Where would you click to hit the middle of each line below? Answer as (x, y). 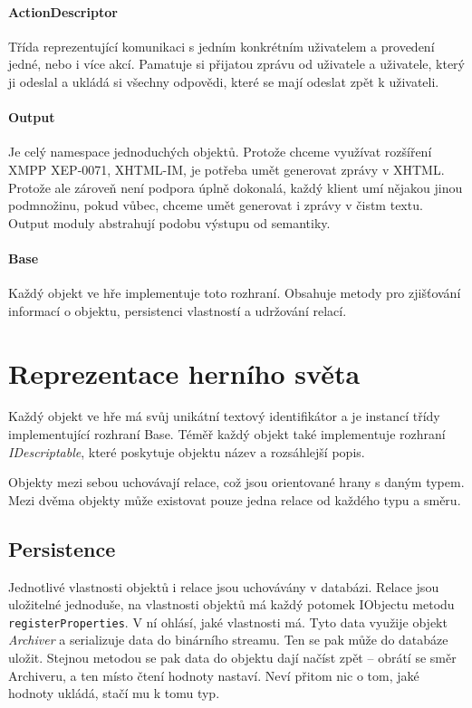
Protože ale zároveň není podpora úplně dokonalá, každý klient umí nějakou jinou (236, 187)
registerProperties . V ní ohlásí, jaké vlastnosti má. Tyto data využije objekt (228, 622)
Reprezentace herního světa (184, 373)
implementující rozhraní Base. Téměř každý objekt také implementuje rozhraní (227, 434)
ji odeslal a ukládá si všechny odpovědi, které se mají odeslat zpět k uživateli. (224, 81)
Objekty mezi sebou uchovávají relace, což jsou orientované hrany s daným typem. (236, 482)
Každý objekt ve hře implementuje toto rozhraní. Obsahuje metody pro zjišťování (235, 293)
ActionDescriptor (63, 11)
